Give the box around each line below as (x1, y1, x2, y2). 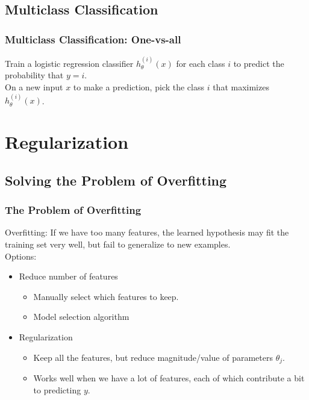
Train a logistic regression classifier (5, 57, 134, 69)
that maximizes (213, 81, 269, 93)
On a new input (5, 81, 63, 93)
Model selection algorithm (33, 310, 130, 323)
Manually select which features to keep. (33, 290, 179, 302)
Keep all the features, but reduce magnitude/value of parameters (33, 351, 273, 363)
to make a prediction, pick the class (73, 81, 204, 93)
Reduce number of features (19, 270, 118, 283)
